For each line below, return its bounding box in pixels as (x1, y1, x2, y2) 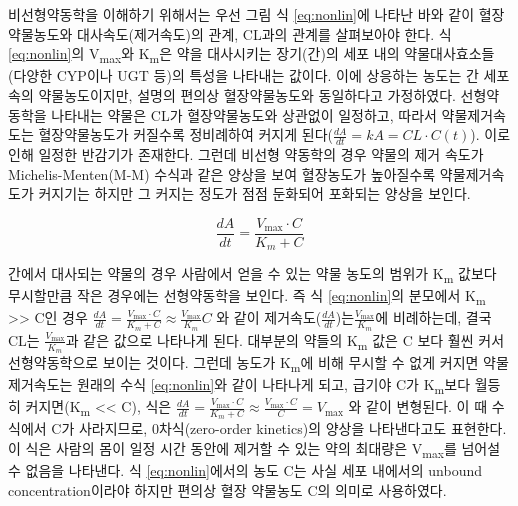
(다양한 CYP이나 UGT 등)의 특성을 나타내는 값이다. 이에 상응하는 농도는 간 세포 (8, 65, 510, 86)
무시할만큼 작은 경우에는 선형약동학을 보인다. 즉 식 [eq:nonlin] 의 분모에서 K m (8, 285, 486, 309)
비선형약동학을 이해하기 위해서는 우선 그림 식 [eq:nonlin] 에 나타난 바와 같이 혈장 (8, 4, 505, 24)
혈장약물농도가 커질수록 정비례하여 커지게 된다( (38, 124, 333, 145)
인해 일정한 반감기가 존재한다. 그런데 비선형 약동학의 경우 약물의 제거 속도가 (8, 143, 484, 164)
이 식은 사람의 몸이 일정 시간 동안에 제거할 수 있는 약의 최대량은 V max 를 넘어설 (8, 438, 501, 461)
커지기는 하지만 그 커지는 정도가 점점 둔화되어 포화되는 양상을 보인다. (38, 183, 471, 204)
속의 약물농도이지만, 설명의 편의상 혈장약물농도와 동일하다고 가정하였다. (8, 84, 456, 105)
